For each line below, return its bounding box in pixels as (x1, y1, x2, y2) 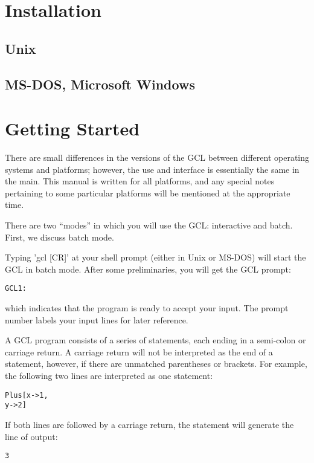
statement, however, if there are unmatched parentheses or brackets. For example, (5, 357, 307, 370)
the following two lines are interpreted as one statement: (5, 369, 213, 382)
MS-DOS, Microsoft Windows (5, 74, 195, 93)
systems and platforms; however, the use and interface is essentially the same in (5, 163, 300, 175)
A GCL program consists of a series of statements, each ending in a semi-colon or (5, 334, 306, 346)
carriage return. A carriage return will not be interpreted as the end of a (5, 345, 273, 358)
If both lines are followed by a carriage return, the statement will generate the (5, 418, 294, 430)
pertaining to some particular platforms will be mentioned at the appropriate (5, 186, 290, 199)
